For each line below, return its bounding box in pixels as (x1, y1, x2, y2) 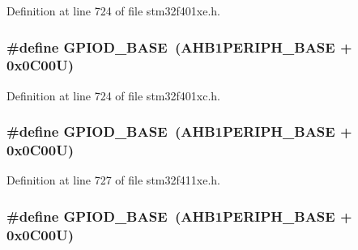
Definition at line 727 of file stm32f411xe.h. (6, 172, 220, 189)
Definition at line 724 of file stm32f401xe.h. (6, 2, 220, 19)
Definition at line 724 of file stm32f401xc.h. (6, 87, 220, 104)
